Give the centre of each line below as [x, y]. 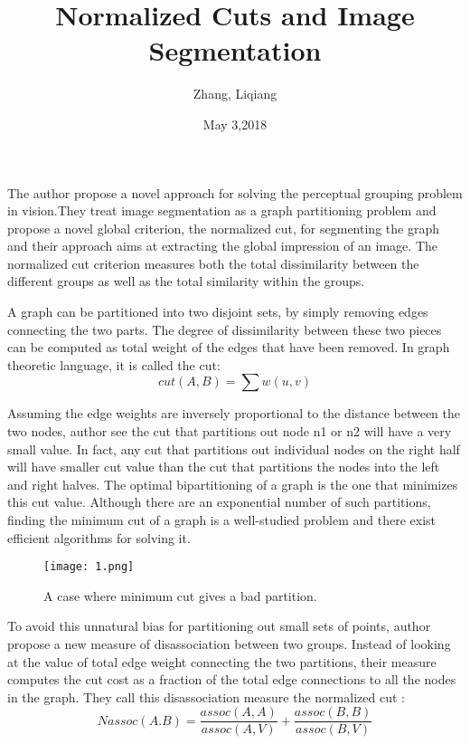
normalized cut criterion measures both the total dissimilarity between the [213, 263]
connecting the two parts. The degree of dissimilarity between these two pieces [225, 329]
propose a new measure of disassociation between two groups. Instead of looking [229, 644]
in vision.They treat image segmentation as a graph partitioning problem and [222, 210]
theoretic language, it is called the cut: [114, 364]
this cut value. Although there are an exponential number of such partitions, [219, 502]
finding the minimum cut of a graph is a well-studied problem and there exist [222, 520]
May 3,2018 [235, 124]
